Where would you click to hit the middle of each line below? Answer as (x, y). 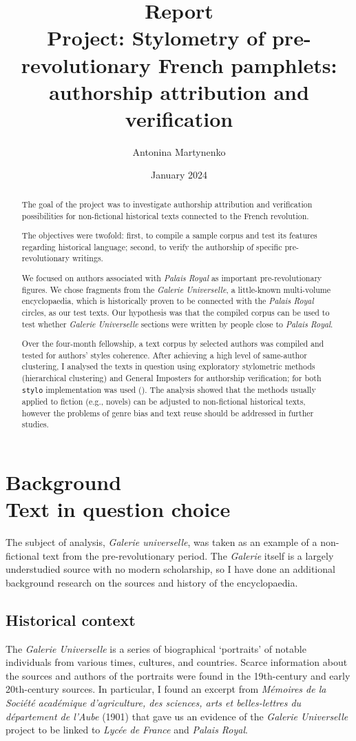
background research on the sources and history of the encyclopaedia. (152, 582)
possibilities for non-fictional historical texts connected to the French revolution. (165, 215)
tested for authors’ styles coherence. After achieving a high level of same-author (164, 355)
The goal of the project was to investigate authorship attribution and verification (167, 204)
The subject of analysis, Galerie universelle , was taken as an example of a (161, 541)
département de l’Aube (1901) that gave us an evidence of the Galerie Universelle (177, 716)
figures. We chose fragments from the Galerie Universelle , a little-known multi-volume (176, 289)
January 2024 (179, 175)
